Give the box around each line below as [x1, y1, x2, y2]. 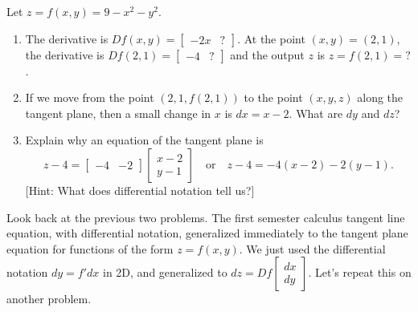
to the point [244, 89, 303, 106]
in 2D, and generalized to [103, 264, 227, 281]
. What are [289, 104, 343, 121]
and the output [230, 46, 305, 63]
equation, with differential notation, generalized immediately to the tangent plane [6, 225, 408, 241]
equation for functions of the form [6, 240, 174, 257]
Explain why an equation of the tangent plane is [25, 132, 264, 148]
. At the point [237, 30, 305, 47]
